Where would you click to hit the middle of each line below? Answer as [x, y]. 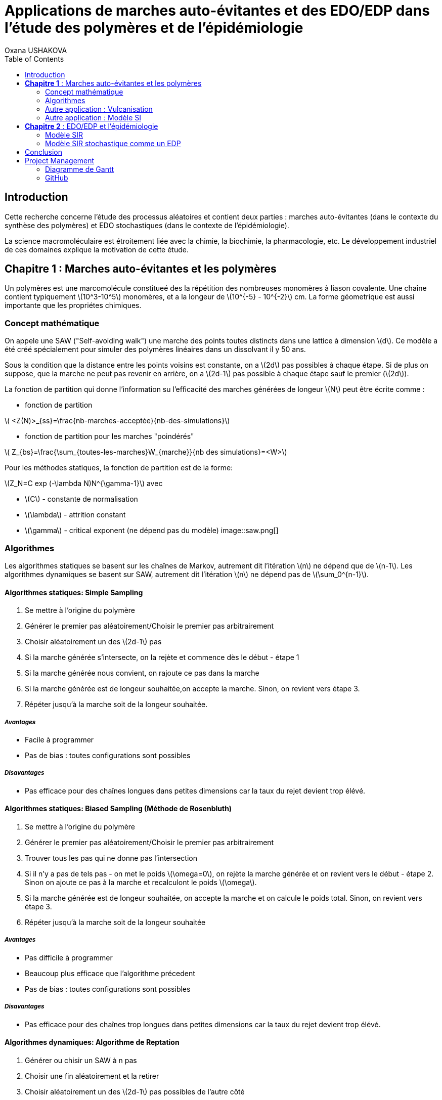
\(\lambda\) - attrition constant [75, 515]
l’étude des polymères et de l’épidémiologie [154, 28]
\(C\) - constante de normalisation [81, 499]
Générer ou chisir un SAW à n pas [81, 1060]
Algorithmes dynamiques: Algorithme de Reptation [92, 1042]
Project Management [60, 160]
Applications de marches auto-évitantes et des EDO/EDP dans [217, 11]
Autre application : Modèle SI [93, 117]
